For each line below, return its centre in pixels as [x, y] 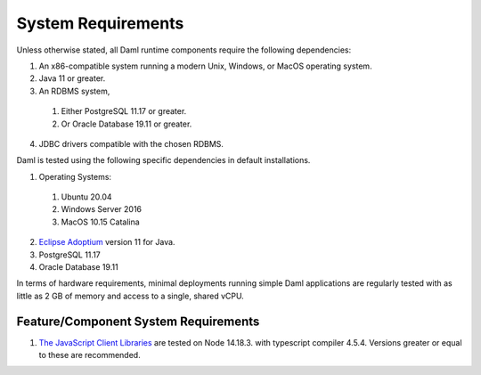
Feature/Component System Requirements [138, 321]
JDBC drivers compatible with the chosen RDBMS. [131, 143]
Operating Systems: [75, 176]
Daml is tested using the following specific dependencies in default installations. [163, 160]
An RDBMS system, [74, 91]
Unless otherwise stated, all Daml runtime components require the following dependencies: [184, 50]
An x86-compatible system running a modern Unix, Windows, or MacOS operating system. [206, 66]
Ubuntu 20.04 [86, 197]
